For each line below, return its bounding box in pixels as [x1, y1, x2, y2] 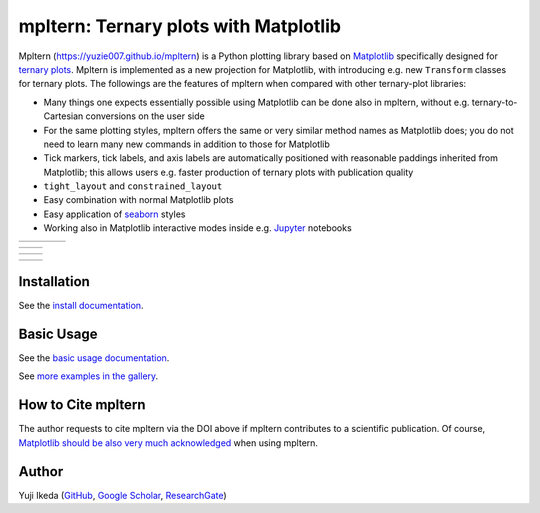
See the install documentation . [18, 300, 144, 312]
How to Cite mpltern [18, 396, 146, 414]
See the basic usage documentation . [18, 352, 170, 364]
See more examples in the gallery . [18, 370, 159, 382]
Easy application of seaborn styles [43, 208, 186, 220]
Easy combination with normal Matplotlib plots [43, 194, 234, 206]
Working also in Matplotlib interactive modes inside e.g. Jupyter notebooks [43, 222, 352, 234]
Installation [18, 273, 90, 290]
